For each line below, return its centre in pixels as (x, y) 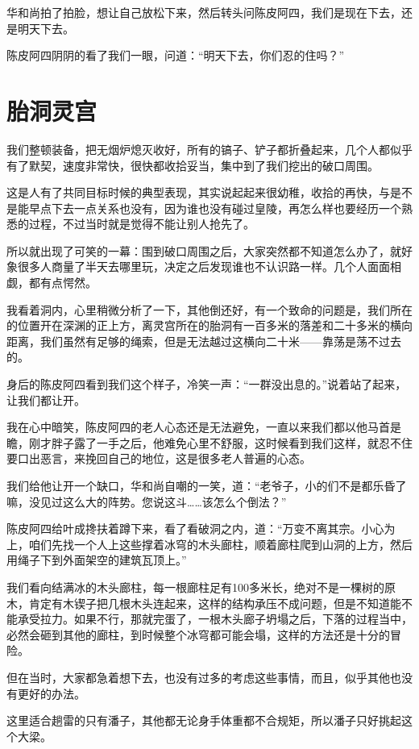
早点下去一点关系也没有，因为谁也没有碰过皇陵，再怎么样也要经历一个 (215, 208)
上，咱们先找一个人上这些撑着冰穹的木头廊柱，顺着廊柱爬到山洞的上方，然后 (209, 544)
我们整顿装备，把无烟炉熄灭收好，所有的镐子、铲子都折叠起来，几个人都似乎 (209, 149)
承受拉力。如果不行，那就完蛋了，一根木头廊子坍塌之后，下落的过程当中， (215, 619)
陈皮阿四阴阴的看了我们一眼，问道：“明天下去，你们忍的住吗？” (176, 55)
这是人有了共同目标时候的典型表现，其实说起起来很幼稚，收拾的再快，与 (198, 192)
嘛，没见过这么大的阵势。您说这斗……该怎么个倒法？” (147, 501)
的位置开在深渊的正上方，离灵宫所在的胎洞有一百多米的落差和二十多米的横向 (209, 325)
